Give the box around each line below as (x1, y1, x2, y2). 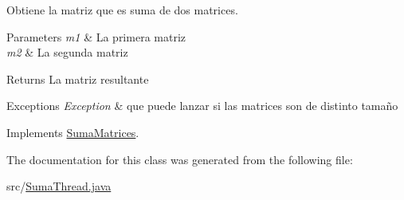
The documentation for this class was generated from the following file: (6, 151, 353, 167)
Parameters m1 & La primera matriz (6, 28, 186, 45)
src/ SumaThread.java (6, 178, 112, 194)
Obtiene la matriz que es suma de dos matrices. (6, 2, 238, 18)
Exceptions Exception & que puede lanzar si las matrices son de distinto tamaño (6, 97, 398, 114)
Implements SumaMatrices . (6, 124, 139, 140)
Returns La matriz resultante (6, 70, 149, 87)
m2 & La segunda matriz (6, 44, 128, 61)
